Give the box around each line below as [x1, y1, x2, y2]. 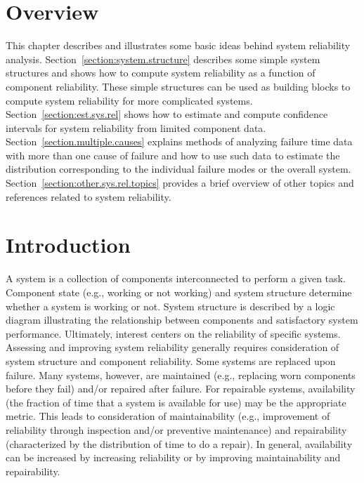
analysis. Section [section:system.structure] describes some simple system [6, 51, 320, 66]
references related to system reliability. [6, 189, 171, 204]
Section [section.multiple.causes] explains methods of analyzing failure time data [6, 134, 353, 149]
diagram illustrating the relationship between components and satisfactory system [6, 312, 358, 327]
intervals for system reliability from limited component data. [6, 120, 266, 135]
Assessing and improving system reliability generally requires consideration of [6, 340, 339, 355]
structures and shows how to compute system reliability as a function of [6, 65, 316, 80]
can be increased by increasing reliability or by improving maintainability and [6, 450, 341, 465]
